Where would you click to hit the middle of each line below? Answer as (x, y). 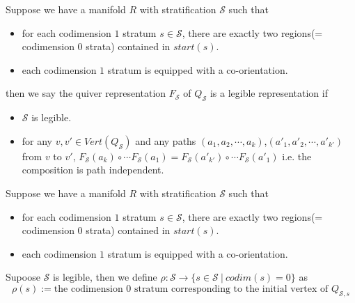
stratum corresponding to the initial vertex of (231, 289)
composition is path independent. (93, 170)
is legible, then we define (105, 277)
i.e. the (297, 156)
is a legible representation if (269, 93)
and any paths (166, 140)
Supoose (23, 277)
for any (37, 140)
